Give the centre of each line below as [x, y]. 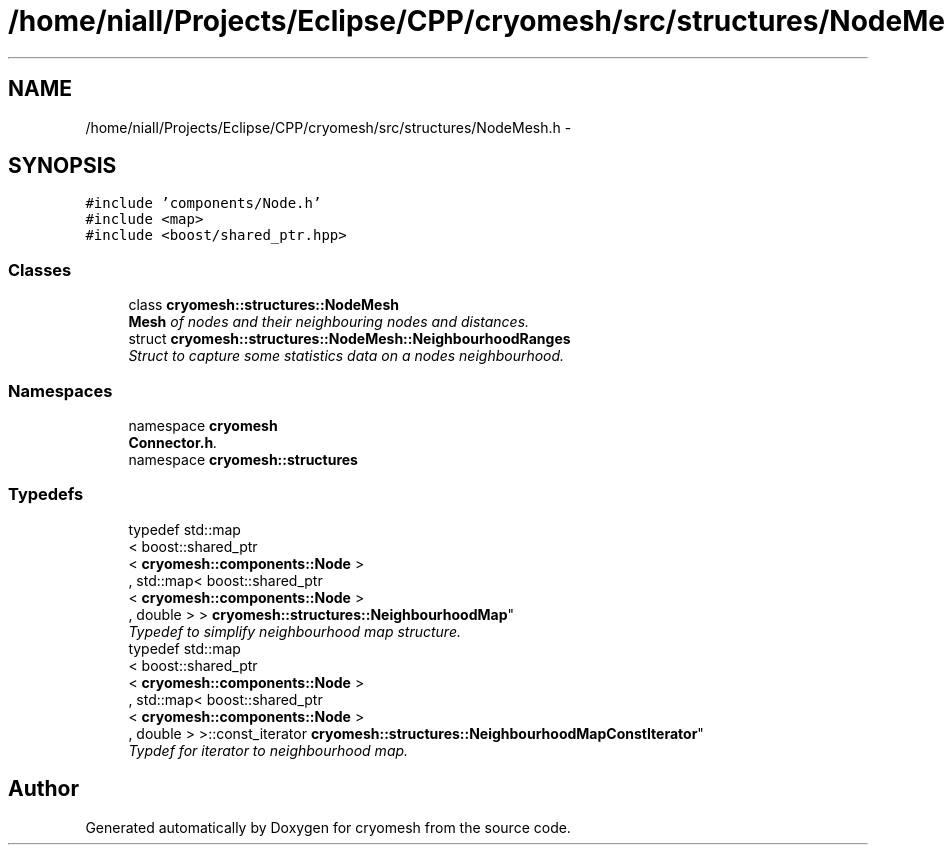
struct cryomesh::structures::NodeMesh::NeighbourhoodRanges [349, 339]
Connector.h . [173, 442]
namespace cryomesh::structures [243, 459]
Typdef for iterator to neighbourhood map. [268, 750]
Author [43, 789]
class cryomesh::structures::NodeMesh [264, 305]
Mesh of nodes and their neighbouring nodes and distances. [329, 322]
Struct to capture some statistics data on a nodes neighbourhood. [346, 356]
